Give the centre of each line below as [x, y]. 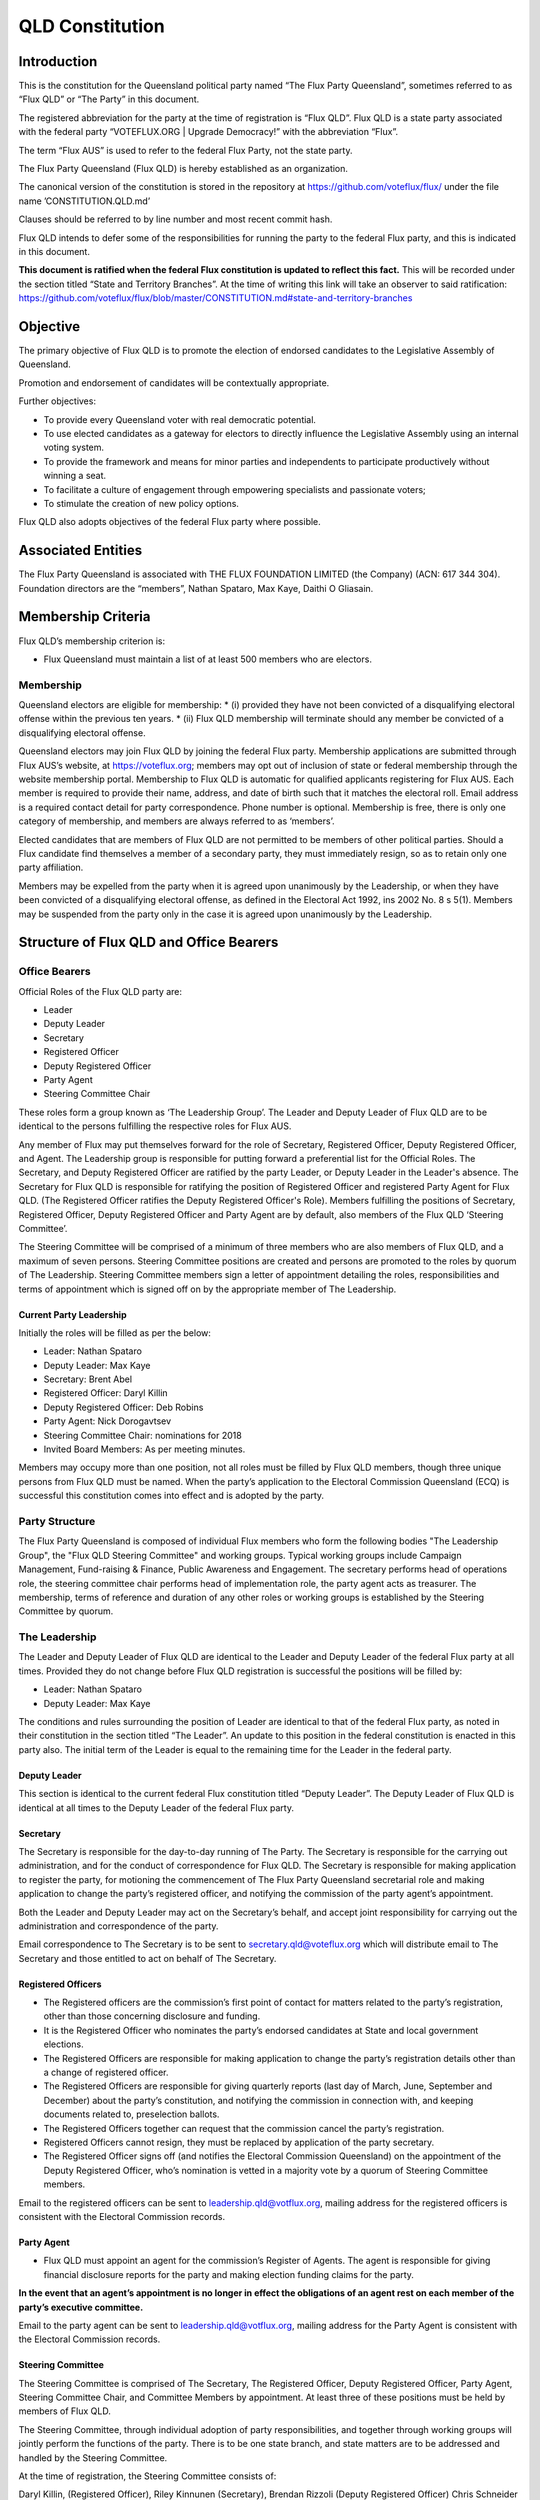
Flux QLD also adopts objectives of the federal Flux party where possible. [170, 522]
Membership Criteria [84, 616]
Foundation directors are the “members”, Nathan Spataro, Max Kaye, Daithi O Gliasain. [196, 588]
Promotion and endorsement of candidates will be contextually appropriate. [174, 382]
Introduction [58, 61]
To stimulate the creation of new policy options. [141, 503]
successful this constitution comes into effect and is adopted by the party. [171, 1496]
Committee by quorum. [66, 1611]
